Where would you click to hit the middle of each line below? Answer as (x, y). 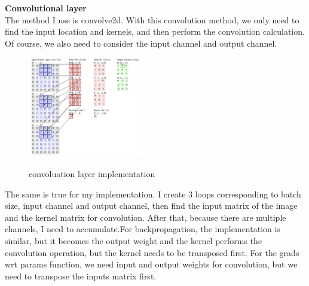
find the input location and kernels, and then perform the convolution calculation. (155, 31)
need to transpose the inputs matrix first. (81, 276)
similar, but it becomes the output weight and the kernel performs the (134, 240)
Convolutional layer (46, 8)
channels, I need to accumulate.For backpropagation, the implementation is (143, 229)
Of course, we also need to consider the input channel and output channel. (141, 43)
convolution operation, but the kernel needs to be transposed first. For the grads (152, 252)
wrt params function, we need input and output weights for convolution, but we (151, 264)
